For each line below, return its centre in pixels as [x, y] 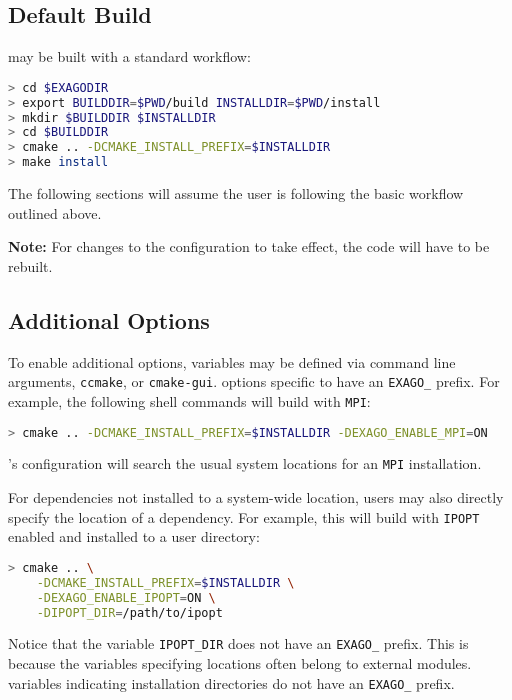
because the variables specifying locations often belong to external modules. [240, 663]
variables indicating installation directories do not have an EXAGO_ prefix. [231, 682]
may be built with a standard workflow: [129, 56]
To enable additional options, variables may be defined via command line [232, 361]
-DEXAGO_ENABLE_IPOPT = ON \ [126, 597]
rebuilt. [30, 265]
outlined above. [55, 212]
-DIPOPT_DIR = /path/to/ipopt [129, 612]
